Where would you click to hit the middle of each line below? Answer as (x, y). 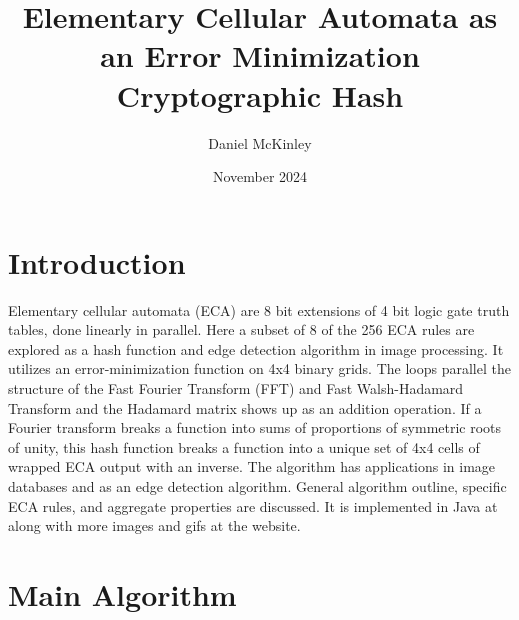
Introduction (97, 261)
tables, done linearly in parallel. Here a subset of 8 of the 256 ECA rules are (241, 329)
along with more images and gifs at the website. (154, 525)
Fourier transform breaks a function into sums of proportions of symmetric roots (255, 427)
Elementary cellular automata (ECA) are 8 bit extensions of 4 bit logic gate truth (259, 309)
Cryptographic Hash (260, 94)
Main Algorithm (122, 593)
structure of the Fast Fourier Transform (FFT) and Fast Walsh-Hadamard (236, 388)
